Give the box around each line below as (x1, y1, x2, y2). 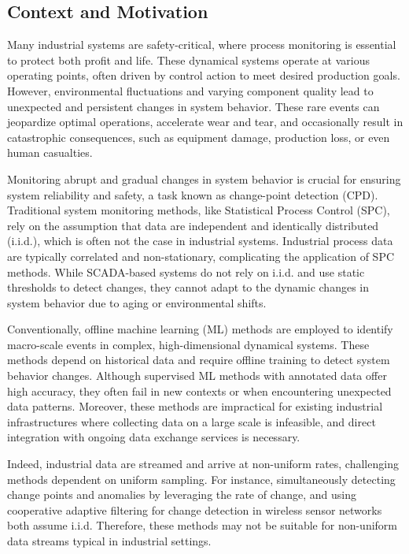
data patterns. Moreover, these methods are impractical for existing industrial (7, 398, 383, 415)
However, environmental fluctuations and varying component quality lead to (7, 82, 374, 99)
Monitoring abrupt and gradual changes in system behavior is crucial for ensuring (7, 170, 401, 187)
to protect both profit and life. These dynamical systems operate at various (7, 51, 370, 68)
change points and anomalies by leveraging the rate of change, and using (7, 486, 357, 503)
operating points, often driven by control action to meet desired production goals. (7, 67, 400, 84)
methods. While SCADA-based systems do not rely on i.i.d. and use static (7, 263, 365, 280)
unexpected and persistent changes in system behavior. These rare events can (7, 98, 380, 114)
